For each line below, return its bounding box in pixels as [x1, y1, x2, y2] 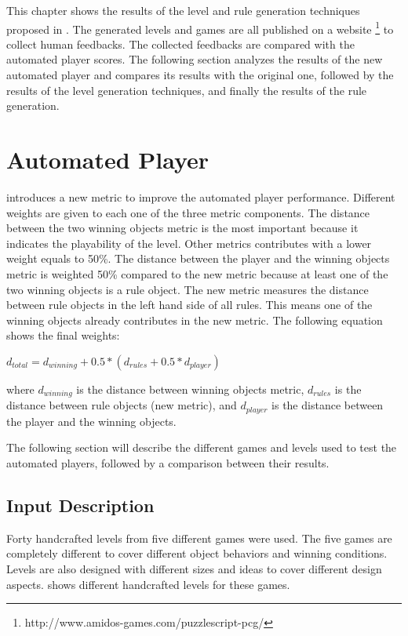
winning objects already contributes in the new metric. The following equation [6, 311, 383, 328]
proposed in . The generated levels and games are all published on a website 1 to [6, 18, 394, 37]
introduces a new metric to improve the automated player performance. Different [6, 188, 395, 205]
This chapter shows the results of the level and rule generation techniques [6, 2, 360, 18]
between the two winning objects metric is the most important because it [6, 220, 359, 236]
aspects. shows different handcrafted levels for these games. [6, 576, 290, 592]
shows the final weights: [6, 327, 120, 343]
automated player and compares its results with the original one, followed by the [6, 67, 394, 83]
